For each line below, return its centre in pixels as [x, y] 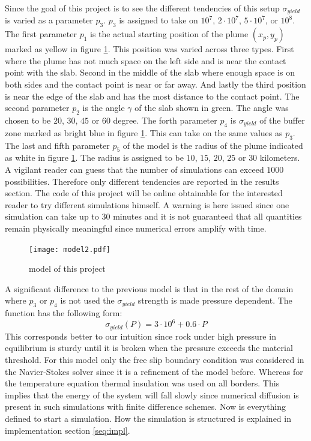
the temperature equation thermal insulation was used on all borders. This [142, 383]
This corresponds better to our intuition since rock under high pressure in [140, 336]
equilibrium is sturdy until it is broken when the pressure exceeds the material [149, 348]
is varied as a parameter [49, 20]
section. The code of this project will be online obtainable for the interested [144, 193]
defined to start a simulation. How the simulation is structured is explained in [148, 418]
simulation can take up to [52, 216]
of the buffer [282, 120]
